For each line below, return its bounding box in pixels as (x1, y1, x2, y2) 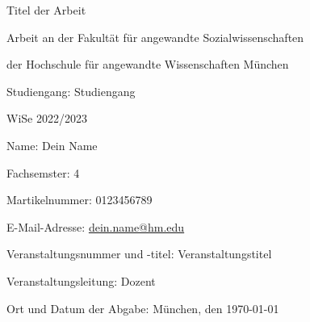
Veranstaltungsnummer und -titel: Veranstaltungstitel (6, 245, 272, 262)
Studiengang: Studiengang (6, 82, 136, 99)
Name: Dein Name (6, 136, 98, 153)
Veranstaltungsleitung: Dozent (6, 272, 156, 289)
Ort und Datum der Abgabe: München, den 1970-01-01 (6, 299, 279, 316)
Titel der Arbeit (6, 2, 86, 18)
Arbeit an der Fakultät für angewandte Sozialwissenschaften (6, 28, 304, 45)
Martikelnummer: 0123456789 (6, 191, 153, 208)
